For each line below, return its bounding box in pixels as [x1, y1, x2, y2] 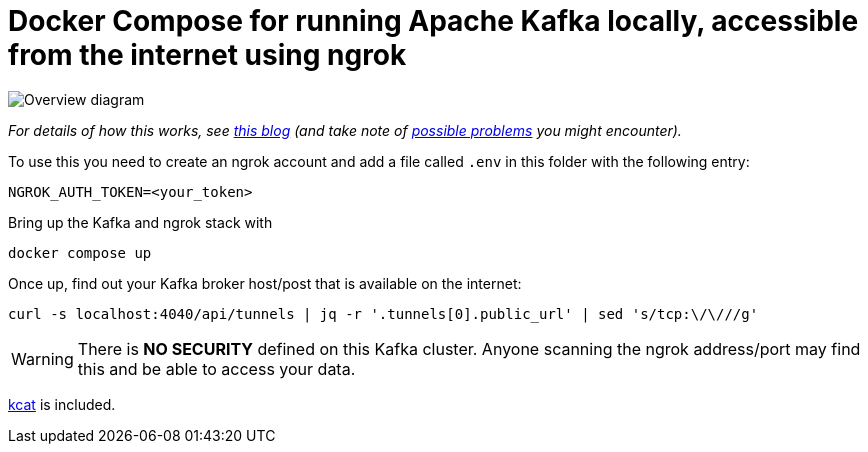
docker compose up [8, 244, 152, 261]
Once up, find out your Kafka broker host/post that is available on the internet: [8, 274, 522, 292]
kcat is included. [8, 395, 116, 413]
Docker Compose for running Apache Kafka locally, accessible [8, 4, 859, 38]
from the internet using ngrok [8, 38, 407, 72]
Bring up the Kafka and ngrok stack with [8, 213, 273, 231]
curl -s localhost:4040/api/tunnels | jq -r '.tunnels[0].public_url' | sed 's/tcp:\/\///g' [8, 305, 759, 322]
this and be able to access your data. [77, 358, 356, 379]
